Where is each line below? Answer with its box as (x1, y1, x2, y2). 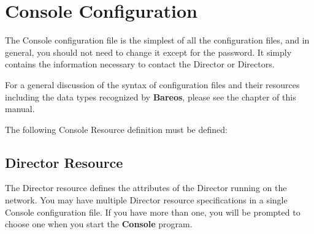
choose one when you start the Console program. (5, 217, 193, 230)
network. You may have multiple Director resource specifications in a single (5, 194, 288, 206)
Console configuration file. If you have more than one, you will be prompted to (5, 205, 301, 218)
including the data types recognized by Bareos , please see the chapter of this (5, 90, 296, 103)
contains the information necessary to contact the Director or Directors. (5, 58, 275, 70)
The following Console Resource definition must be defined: (5, 123, 228, 135)
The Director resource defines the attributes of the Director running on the (5, 181, 287, 194)
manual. (5, 102, 35, 115)
